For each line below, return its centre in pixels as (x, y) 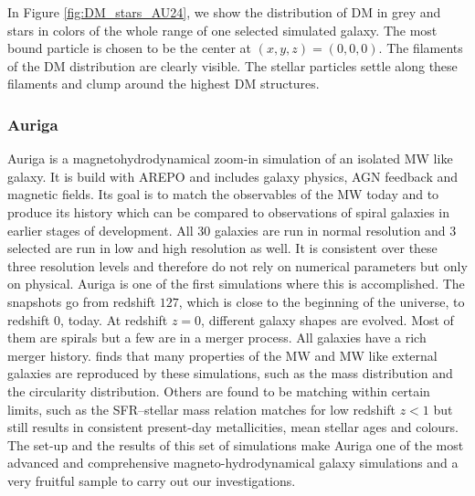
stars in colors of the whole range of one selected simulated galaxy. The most (222, 30)
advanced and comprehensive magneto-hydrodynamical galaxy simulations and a (233, 463)
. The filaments (421, 48)
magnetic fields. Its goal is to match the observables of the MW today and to (223, 194)
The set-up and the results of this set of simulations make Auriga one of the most (236, 444)
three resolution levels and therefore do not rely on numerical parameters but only (237, 265)
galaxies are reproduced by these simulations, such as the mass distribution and (230, 373)
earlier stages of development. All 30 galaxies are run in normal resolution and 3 (232, 230)
